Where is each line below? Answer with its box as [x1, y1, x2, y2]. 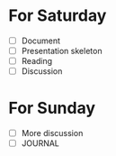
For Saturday [8, 5, 107, 26]
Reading [21, 56, 53, 67]
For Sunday [8, 98, 96, 118]
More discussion [21, 128, 84, 139]
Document [21, 35, 60, 46]
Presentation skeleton [21, 46, 103, 56]
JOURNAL [21, 138, 60, 149]
